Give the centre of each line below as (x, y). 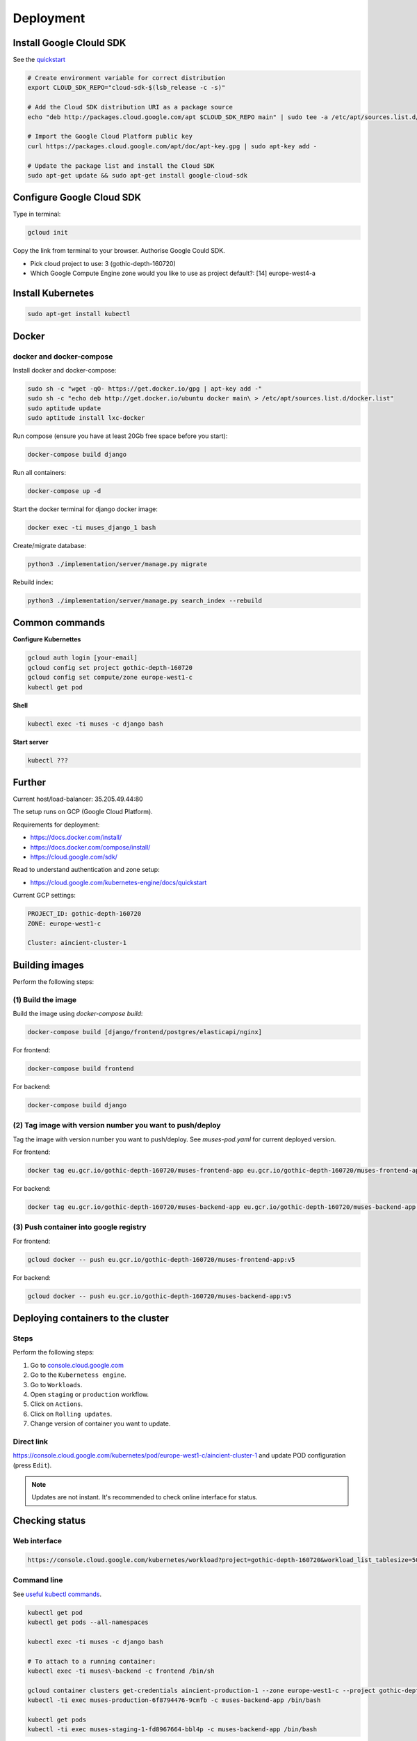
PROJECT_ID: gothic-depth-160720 (84, 914)
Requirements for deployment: (56, 825)
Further (30, 782)
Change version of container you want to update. (100, 1423)
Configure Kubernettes (47, 639)
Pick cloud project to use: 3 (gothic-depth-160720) (103, 263)
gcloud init (48, 233)
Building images (49, 965)
